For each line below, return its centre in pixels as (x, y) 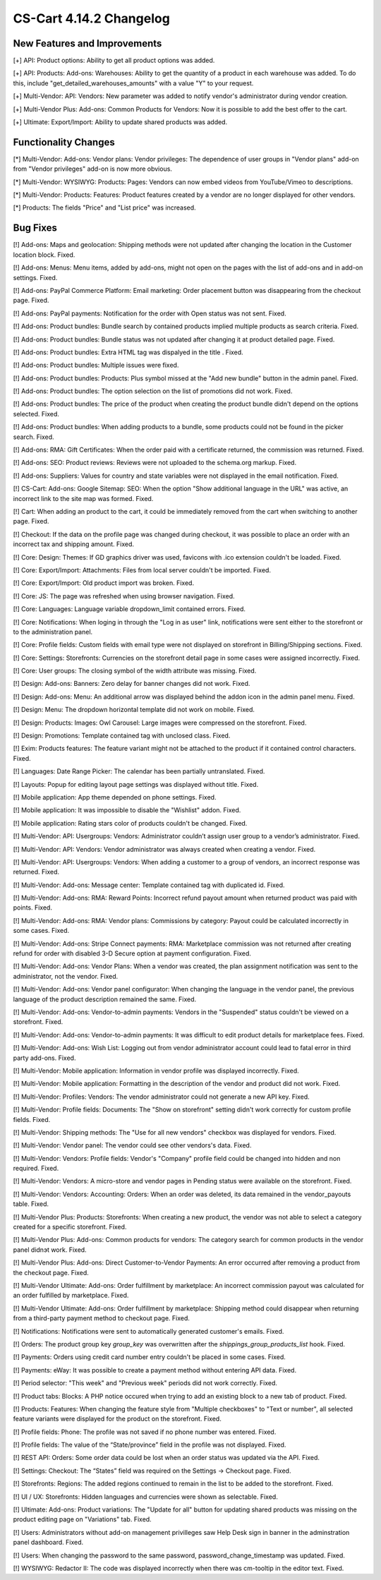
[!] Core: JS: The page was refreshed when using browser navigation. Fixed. (124, 596)
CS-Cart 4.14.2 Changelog (92, 18)
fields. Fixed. (32, 1119)
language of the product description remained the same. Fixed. (105, 999)
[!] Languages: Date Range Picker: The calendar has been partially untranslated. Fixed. (139, 771)
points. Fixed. (33, 907)
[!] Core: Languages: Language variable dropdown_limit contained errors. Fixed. (129, 609)
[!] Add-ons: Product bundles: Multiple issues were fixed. (96, 365)
